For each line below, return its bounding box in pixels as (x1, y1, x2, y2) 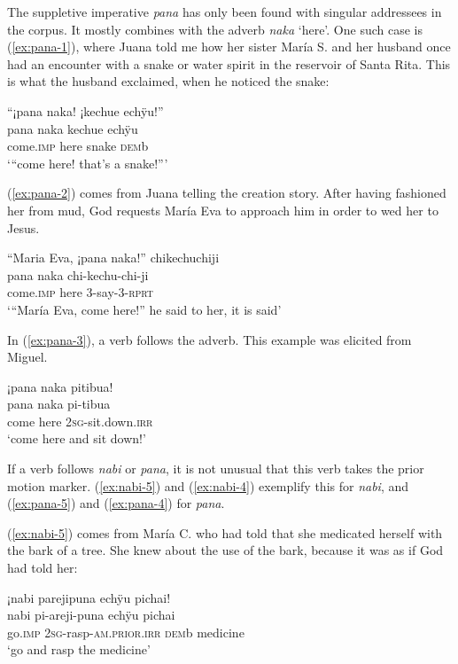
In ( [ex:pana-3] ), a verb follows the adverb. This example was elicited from (7, 330, 412, 348)
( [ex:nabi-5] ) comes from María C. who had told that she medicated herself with (7, 523, 443, 542)
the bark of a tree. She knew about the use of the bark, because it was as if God (7, 541, 444, 559)
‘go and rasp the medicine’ (7, 640, 151, 659)
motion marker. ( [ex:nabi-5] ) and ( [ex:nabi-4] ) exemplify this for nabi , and (7, 476, 409, 495)
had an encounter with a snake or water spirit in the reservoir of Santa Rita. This (7, 54, 451, 73)
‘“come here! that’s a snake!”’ (7, 153, 168, 172)
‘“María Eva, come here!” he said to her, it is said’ (7, 300, 282, 318)
